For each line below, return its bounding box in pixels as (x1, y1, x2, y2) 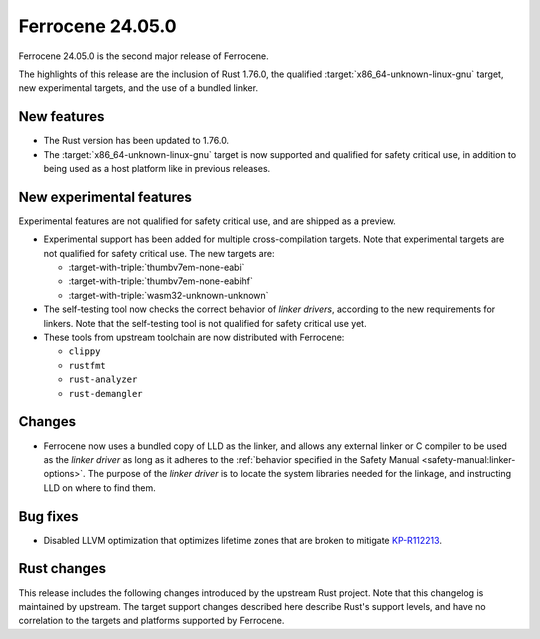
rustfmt (68, 360, 107, 371)
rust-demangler (68, 388, 144, 399)
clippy (68, 346, 101, 357)
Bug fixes (18, 508, 79, 525)
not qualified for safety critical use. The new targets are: (43, 247, 275, 259)
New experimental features (18, 188, 192, 205)
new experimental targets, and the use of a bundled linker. (18, 82, 259, 94)
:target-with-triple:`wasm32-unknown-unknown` (68, 289, 269, 301)
